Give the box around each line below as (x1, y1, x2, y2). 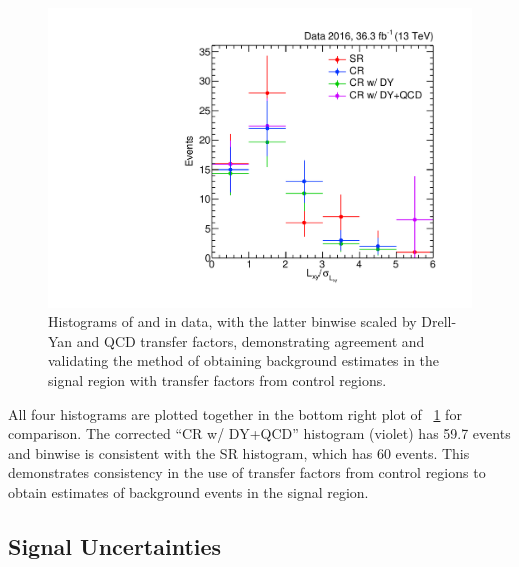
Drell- (421, 311, 457, 332)
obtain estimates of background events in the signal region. (8, 482, 369, 502)
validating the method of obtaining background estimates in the (48, 350, 440, 371)
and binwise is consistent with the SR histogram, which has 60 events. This (8, 442, 470, 463)
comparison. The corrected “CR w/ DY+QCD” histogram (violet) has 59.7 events (8, 423, 511, 444)
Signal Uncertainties (8, 530, 222, 561)
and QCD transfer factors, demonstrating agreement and (76, 330, 425, 351)
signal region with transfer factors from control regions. (48, 370, 387, 391)
